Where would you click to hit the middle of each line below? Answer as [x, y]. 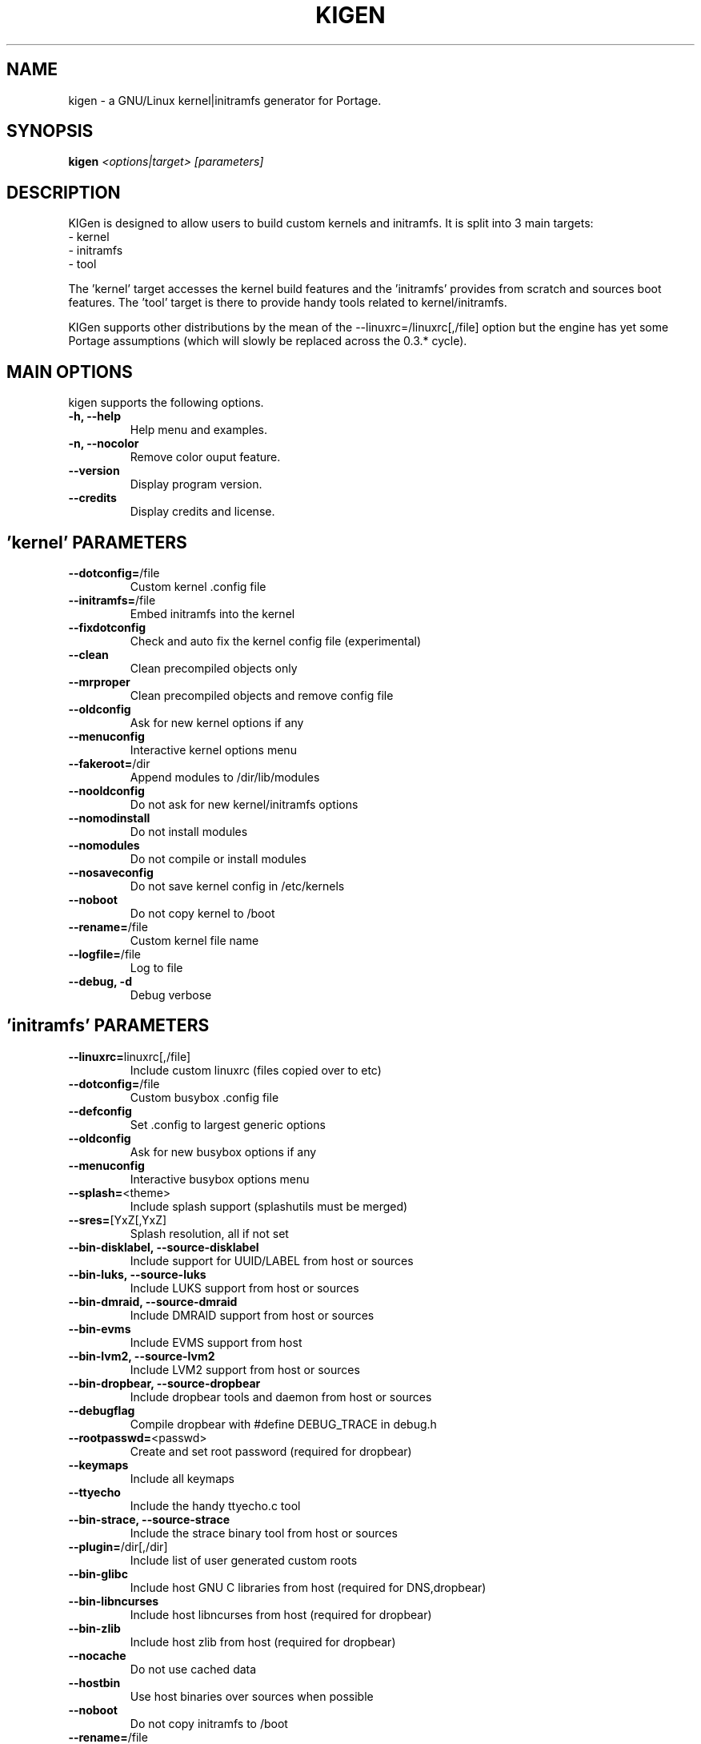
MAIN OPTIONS [70, 372]
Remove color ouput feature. [205, 457]
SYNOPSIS [50, 131]
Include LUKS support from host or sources [244, 1288]
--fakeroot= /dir [109, 763]
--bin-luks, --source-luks [137, 1274]
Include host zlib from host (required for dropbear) [263, 1642]
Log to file [156, 967]
